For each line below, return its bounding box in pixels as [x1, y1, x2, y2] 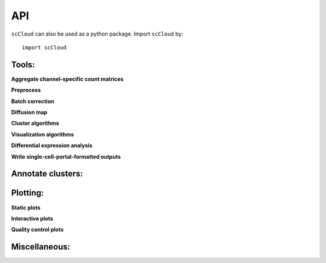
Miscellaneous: [11, 242, 71, 252]
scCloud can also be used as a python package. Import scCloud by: [11, 30, 184, 37]
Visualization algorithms [11, 130, 74, 138]
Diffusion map [11, 109, 48, 116]
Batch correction [11, 97, 54, 105]
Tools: [11, 59, 36, 69]
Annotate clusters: [11, 169, 83, 179]
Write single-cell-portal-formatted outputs [11, 153, 121, 160]
